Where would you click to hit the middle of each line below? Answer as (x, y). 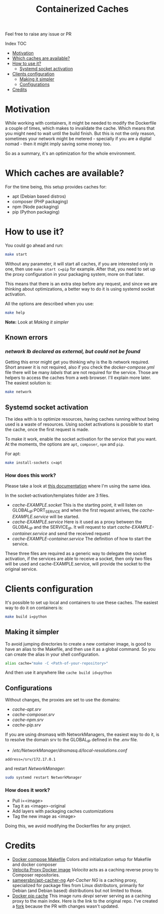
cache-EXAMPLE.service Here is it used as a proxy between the (77, 522)
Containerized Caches (82, 9)
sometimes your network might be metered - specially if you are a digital (78, 139)
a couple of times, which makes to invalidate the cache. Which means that (80, 128)
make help (15, 313)
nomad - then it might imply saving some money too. (58, 144)
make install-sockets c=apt (34, 463)
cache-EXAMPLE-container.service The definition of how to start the (82, 538)
